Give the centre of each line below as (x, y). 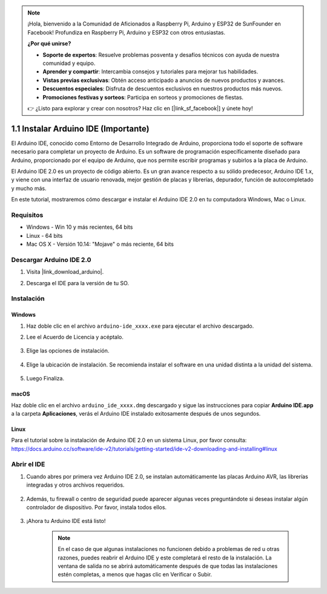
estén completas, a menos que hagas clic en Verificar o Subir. (135, 575)
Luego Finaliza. (45, 379)
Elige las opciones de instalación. (68, 351)
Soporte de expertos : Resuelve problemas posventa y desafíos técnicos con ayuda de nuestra (161, 55)
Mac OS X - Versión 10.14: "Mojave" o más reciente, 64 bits (100, 244)
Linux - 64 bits (45, 235)
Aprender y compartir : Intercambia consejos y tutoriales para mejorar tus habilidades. (150, 72)
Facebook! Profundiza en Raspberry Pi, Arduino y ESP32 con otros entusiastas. (126, 32)
